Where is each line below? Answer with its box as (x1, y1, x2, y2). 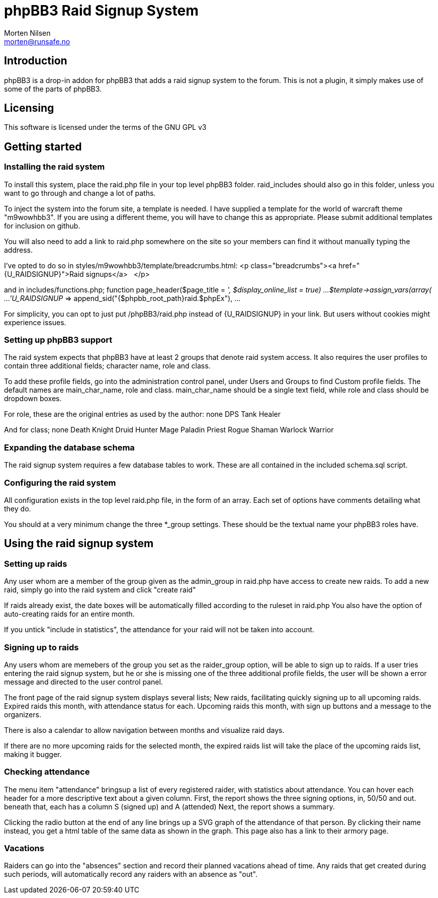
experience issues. (4, 318, 66, 327)
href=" (338, 261, 360, 270)
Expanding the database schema (4, 442, 135, 453)
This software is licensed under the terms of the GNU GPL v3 (4, 123, 207, 132)
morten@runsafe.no (4, 37, 70, 46)
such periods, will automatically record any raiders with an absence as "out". (4, 870, 257, 879)
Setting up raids (4, 558, 67, 569)
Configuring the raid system (4, 477, 116, 488)
